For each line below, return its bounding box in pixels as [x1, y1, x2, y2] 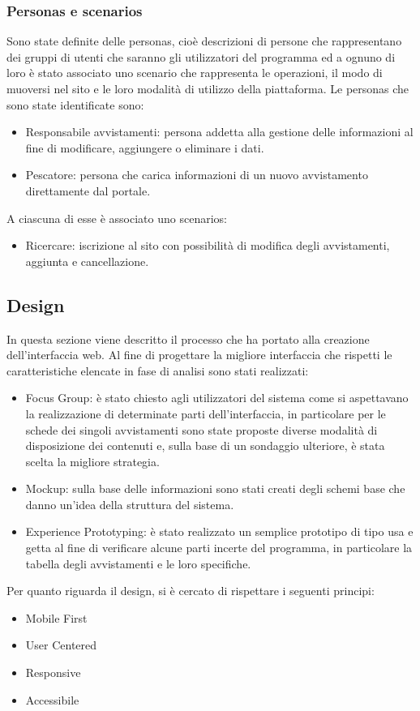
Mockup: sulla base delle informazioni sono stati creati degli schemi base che [25, 480, 405, 497]
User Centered [25, 636, 97, 653]
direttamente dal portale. [25, 182, 151, 199]
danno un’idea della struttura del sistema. [25, 495, 234, 512]
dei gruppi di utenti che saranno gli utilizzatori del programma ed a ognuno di [6, 48, 396, 65]
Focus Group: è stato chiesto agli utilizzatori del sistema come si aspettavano [25, 389, 409, 406]
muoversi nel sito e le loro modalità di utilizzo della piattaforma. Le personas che [6, 80, 409, 96]
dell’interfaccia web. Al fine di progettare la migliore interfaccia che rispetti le [6, 346, 392, 363]
